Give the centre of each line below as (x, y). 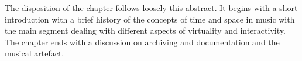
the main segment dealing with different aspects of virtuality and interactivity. (145, 31)
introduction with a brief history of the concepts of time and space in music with (150, 19)
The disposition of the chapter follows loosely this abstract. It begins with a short (151, 8)
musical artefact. (35, 53)
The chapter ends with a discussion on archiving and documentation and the (142, 42)
